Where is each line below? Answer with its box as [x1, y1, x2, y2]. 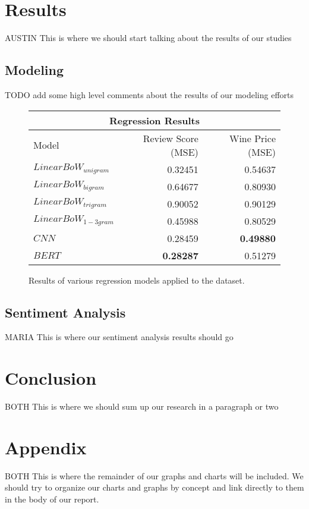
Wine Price [229, 131, 276, 145]
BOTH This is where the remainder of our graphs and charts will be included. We [5, 469, 304, 482]
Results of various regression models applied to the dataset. [29, 274, 245, 286]
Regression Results [109, 113, 200, 127]
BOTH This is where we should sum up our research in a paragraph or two [5, 400, 279, 413]
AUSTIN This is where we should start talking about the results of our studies [5, 32, 292, 44]
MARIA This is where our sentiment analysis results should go [5, 331, 234, 343]
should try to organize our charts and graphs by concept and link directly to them [5, 481, 304, 494]
